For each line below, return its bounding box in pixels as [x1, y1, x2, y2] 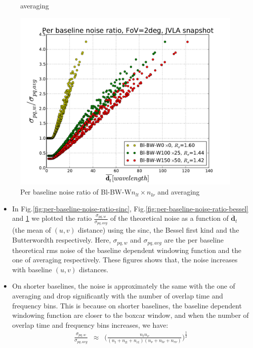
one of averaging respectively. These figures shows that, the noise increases [12, 254, 238, 265]
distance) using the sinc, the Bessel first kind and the [78, 225, 239, 235]
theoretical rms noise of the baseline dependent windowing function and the [12, 245, 242, 255]
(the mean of [12, 225, 51, 235]
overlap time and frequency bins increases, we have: [12, 319, 169, 330]
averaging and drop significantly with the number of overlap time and [12, 290, 223, 300]
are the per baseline [164, 235, 224, 245]
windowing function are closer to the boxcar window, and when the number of [12, 310, 249, 320]
